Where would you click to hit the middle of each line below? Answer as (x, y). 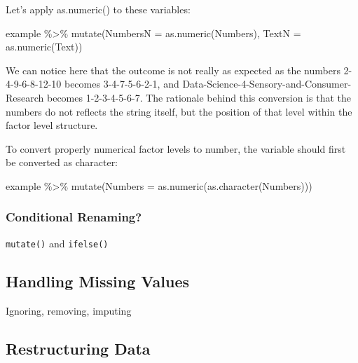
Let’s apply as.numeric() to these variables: (98, 9)
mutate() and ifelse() (57, 243)
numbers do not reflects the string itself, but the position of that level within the (179, 111)
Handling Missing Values (98, 281)
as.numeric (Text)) (44, 47)
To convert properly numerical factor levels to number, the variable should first (176, 148)
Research (25, 97)
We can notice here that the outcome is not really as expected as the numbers (173, 70)
